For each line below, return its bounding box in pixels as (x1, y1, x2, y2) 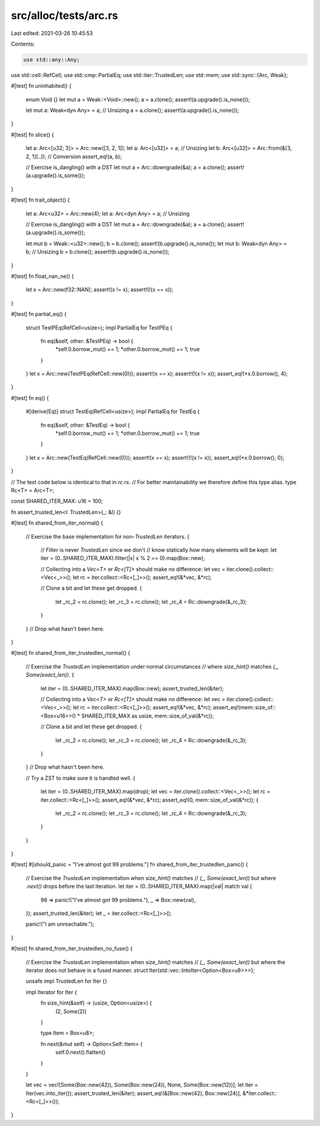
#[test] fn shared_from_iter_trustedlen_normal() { (11, 650, 130, 657)
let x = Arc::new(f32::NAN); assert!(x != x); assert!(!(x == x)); (25, 286, 174, 293)
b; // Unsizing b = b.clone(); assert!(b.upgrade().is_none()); (25, 248, 170, 255)
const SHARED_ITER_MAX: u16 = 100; (11, 498, 103, 505)
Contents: (11, 40, 35, 47)
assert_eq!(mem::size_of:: (213, 704, 276, 711)
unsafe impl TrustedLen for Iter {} (25, 978, 107, 985)
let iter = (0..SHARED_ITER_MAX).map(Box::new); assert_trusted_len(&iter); (40, 684, 225, 692)
